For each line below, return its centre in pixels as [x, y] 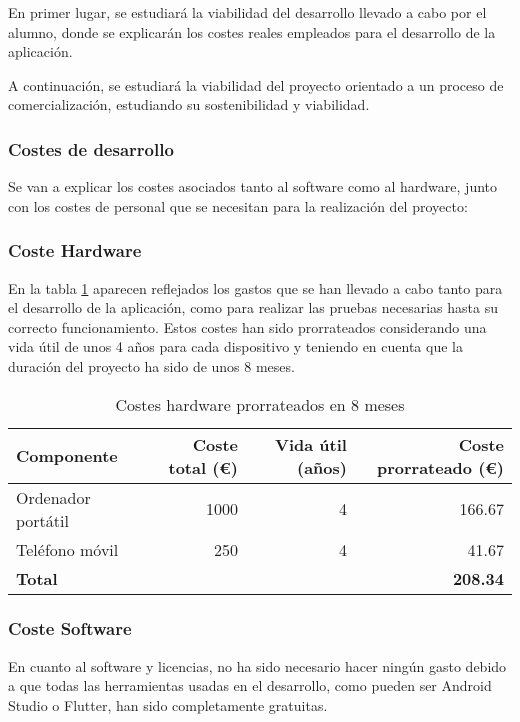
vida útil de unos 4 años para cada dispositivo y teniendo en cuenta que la [235, 346]
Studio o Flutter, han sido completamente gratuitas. [168, 704]
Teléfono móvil [67, 549]
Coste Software [70, 628]
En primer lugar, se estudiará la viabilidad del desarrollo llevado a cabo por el [247, 12]
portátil [42, 520]
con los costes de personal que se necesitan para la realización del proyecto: [238, 205]
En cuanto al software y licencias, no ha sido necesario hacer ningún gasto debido [257, 665]
